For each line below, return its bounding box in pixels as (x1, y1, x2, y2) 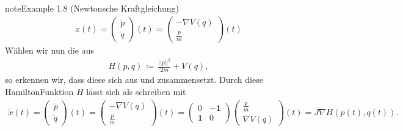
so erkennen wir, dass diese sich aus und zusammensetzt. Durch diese (5, 73, 263, 86)
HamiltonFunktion (5, 85, 74, 97)
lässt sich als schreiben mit (86, 85, 186, 97)
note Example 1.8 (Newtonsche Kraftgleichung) (5, 2, 179, 14)
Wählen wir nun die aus (5, 43, 94, 56)
